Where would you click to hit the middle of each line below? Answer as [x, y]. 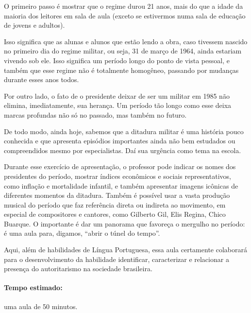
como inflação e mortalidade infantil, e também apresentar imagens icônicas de [121, 185]
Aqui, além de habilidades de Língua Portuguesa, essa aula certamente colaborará [125, 250]
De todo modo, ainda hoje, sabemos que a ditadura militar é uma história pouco [124, 131]
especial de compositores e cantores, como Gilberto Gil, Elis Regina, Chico [115, 214]
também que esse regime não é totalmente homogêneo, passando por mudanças [121, 70]
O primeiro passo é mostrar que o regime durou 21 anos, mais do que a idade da [124, 6]
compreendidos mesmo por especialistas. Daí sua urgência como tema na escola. [123, 150]
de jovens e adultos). [34, 25]
